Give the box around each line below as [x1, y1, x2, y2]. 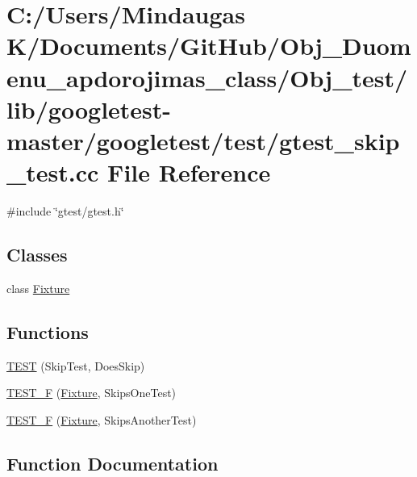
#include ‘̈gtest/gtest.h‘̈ [6, 203, 124, 220]
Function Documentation [6, 450, 219, 475]
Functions [6, 319, 89, 344]
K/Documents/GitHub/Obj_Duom [6, 29, 411, 62]
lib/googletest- [6, 92, 172, 125]
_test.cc [6, 156, 99, 189]
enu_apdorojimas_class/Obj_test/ [6, 61, 408, 94]
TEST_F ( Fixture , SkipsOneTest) [6, 384, 177, 401]
